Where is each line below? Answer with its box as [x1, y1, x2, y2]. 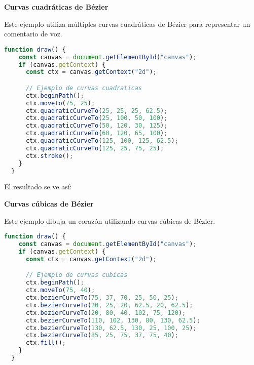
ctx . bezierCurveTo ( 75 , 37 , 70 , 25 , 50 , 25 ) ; [25, 294, 178, 301]
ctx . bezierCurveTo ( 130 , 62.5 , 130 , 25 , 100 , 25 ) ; [25, 324, 197, 332]
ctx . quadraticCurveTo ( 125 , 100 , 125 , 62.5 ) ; [25, 137, 178, 145]
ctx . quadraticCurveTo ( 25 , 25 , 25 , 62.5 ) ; [25, 107, 168, 114]
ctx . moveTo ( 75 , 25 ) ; [25, 99, 95, 107]
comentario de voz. [4, 28, 62, 39]
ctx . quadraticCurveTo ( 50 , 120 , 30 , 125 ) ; [25, 122, 168, 130]
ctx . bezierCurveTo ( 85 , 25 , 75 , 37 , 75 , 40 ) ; [25, 332, 178, 339]
